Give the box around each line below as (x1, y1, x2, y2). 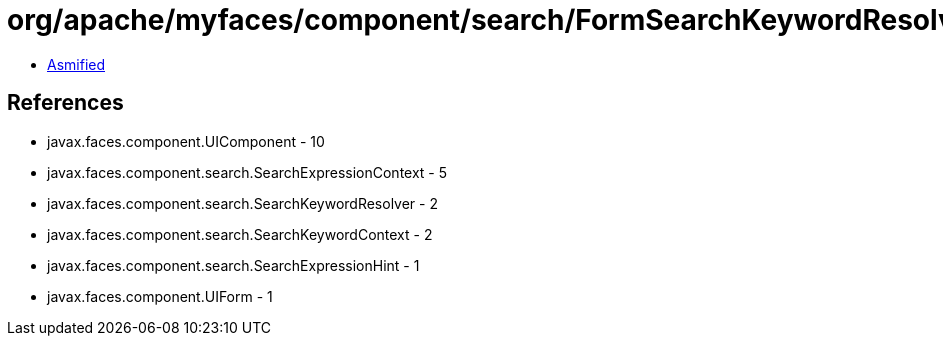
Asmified (47, 55, 106, 73)
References (7, 90, 124, 116)
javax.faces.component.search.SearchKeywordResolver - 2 (47, 194, 438, 212)
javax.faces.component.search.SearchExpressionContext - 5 (47, 163, 448, 181)
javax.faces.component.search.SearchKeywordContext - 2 (47, 225, 433, 243)
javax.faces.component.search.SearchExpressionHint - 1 (47, 256, 420, 274)
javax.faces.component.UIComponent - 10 (47, 132, 325, 150)
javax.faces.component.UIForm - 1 (47, 287, 273, 305)
